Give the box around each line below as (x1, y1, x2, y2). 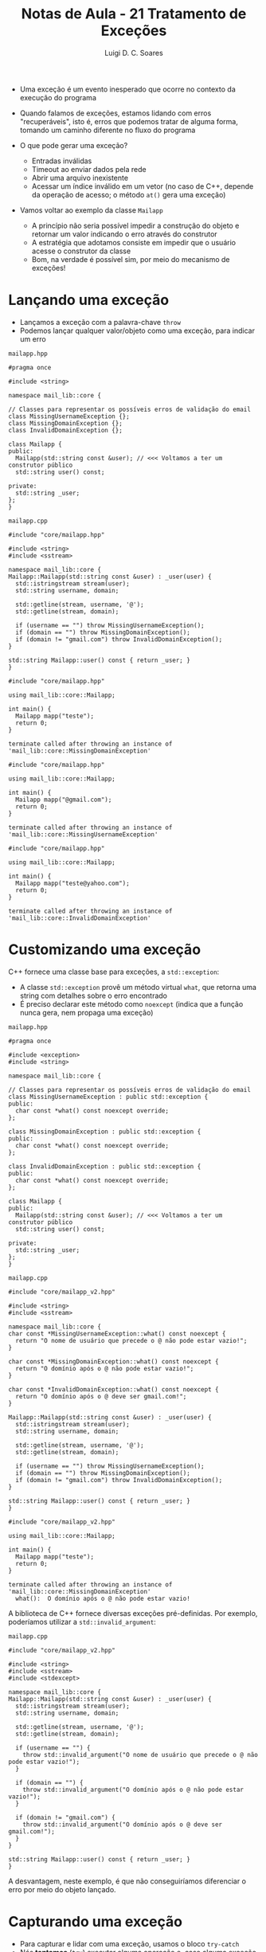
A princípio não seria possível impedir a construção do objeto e (31, 221, 240, 230)
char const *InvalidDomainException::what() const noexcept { (8, 1385, 219, 1394)
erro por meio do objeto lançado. (8, 1884, 117, 1894)
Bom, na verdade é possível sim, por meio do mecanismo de (31, 254, 230, 264)
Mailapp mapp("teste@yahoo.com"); (15, 879, 130, 887)
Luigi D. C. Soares (104, 48, 163, 57)
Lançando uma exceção (8, 291, 170, 309)
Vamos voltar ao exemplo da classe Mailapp (19, 205, 163, 215)
